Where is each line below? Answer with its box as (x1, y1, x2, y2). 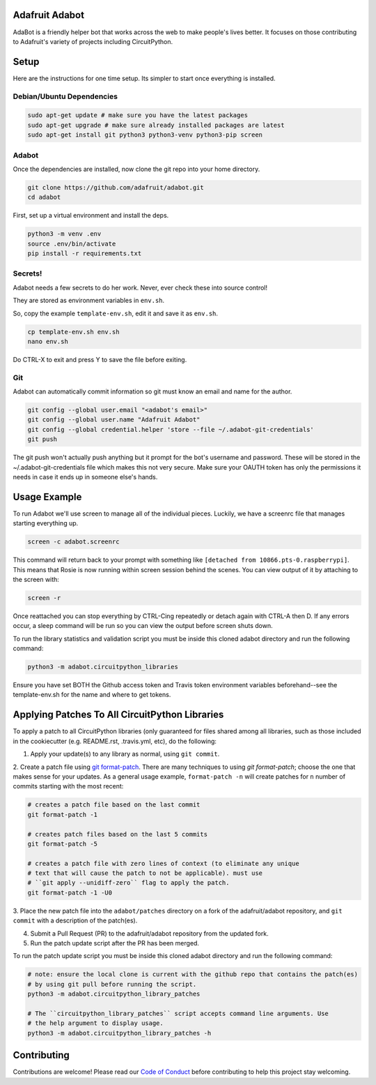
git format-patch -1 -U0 (27, 888, 113, 897)
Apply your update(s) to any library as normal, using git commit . (30, 750, 220, 758)
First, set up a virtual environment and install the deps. (13, 211, 169, 220)
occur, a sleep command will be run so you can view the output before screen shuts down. (13, 622, 273, 630)
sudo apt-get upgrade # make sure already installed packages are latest (27, 121, 285, 129)
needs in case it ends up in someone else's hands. (13, 472, 158, 481)
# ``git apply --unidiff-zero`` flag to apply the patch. (27, 879, 230, 887)
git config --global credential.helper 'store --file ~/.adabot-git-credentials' (27, 426, 315, 433)
